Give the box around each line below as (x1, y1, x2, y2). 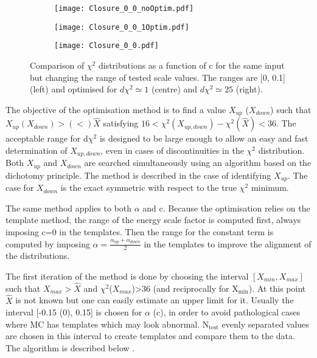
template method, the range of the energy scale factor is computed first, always (5, 213, 301, 226)
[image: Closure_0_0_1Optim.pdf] (54, 22, 189, 32)
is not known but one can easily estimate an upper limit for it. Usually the (15, 294, 294, 306)
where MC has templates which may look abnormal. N (5, 317, 209, 330)
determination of (5, 143, 68, 156)
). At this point (248, 281, 306, 294)
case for (5, 181, 34, 194)
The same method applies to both (5, 201, 132, 214)
